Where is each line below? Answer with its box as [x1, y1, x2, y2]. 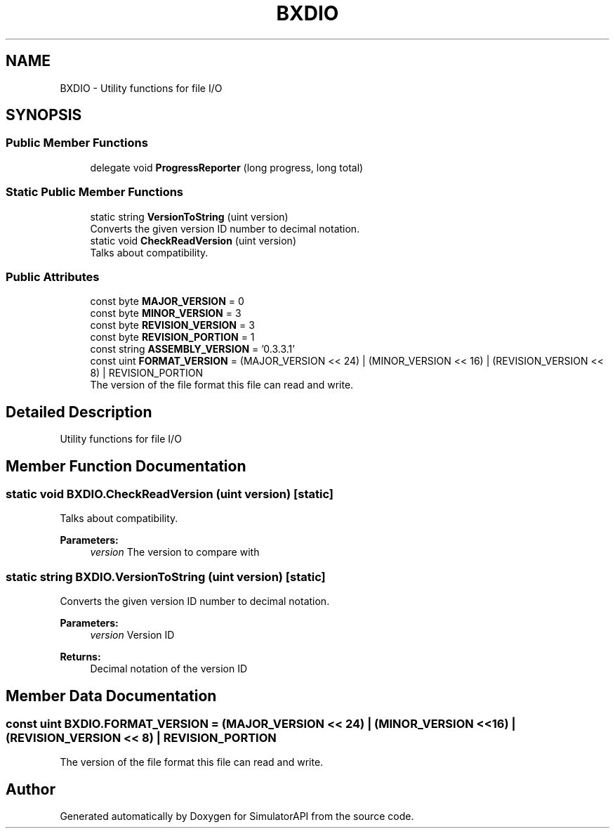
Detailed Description [6, 403, 152, 421]
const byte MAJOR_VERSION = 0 [90, 295, 244, 308]
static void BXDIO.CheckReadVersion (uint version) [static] [6, 487, 333, 501]
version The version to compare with [90, 546, 260, 559]
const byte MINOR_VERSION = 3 [90, 307, 242, 320]
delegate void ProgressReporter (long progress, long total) [90, 161, 364, 174]
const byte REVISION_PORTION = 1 [90, 331, 255, 344]
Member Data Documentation [6, 686, 217, 705]
